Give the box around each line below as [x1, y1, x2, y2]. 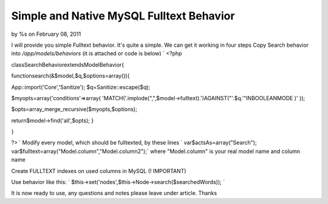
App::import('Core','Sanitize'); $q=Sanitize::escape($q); [11, 83, 151, 90]
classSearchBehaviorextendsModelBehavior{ [11, 61, 125, 68]
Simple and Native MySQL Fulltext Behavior [11, 9, 235, 22]
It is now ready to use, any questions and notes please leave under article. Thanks [11, 189, 217, 197]
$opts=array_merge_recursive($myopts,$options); [11, 106, 138, 113]
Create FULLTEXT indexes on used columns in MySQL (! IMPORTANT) [11, 167, 186, 174]
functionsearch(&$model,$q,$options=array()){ [11, 72, 130, 80]
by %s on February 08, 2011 [11, 30, 81, 38]
